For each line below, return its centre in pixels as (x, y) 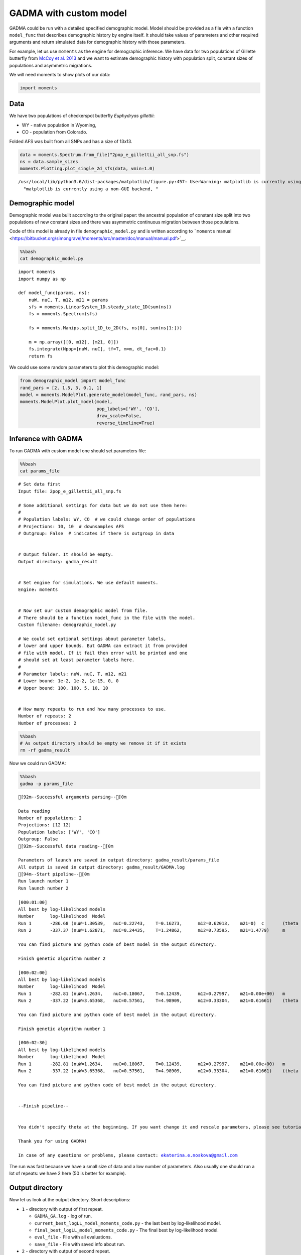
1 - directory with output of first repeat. (62, 1209)
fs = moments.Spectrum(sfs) (63, 314)
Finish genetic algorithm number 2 (62, 958)
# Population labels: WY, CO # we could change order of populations (107, 519)
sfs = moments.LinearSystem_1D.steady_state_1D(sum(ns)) (100, 307)
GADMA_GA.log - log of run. (63, 1216)
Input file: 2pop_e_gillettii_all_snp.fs (70, 491)
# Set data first (39, 484)
